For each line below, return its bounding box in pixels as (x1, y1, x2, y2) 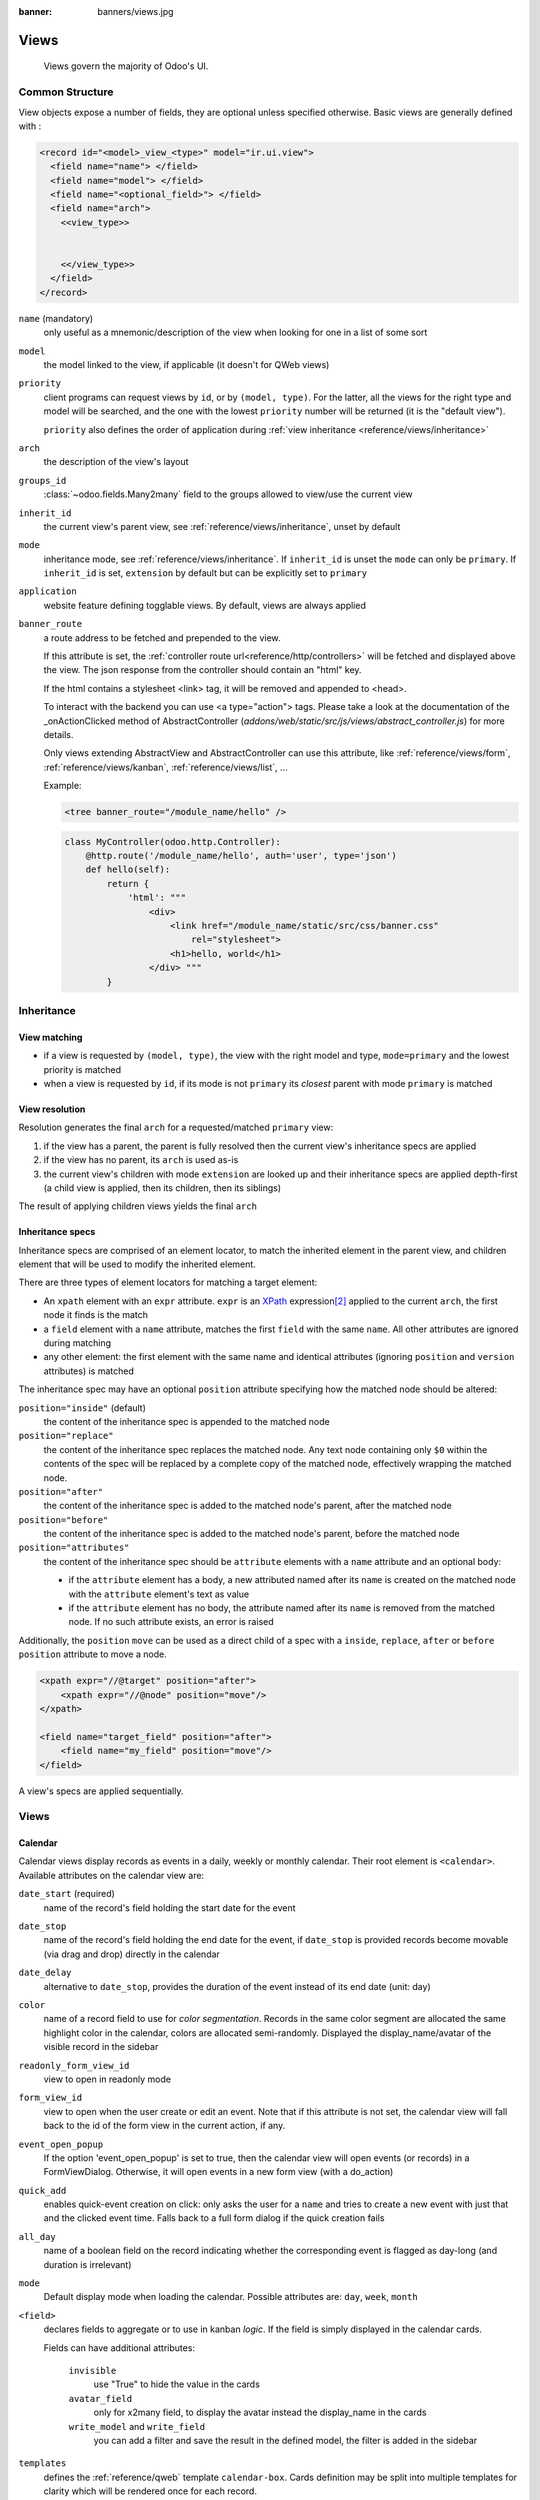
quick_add (18, 2185, 67, 2196)
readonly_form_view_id (18, 2060, 130, 2071)
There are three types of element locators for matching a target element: (18, 1276, 318, 1289)
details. (43, 728, 74, 740)
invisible (68, 2365, 117, 2376)
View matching (18, 1031, 83, 1043)
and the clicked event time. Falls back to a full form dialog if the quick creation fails (43, 2212, 385, 2224)
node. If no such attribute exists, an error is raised (68, 1616, 274, 1628)
